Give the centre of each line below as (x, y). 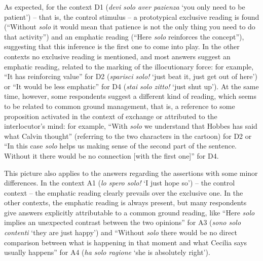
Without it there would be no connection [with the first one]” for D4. (111, 155)
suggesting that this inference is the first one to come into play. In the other (122, 46)
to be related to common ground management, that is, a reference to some (120, 106)
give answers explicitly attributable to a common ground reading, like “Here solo (129, 212)
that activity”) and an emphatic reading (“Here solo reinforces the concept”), (124, 36)
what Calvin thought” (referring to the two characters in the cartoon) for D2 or (128, 136)
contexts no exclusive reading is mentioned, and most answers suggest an (117, 56)
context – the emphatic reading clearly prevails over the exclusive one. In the (124, 192)
